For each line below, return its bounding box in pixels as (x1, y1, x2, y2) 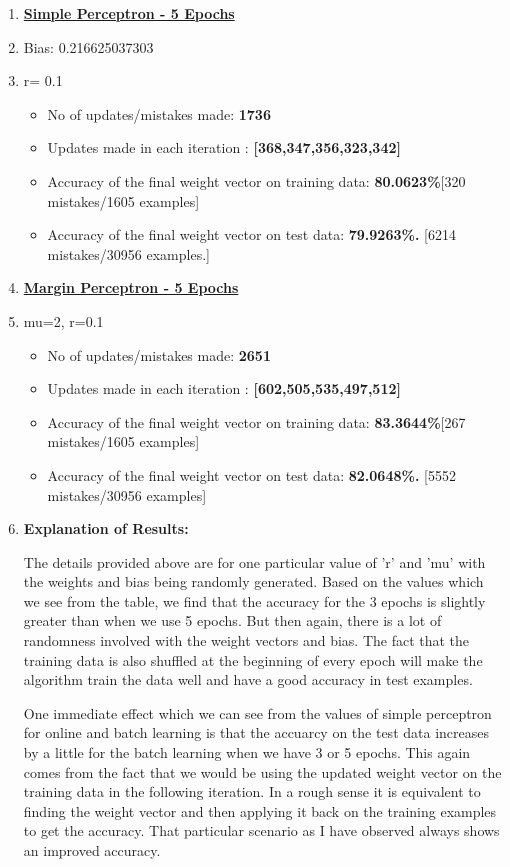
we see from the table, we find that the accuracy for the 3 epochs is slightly (23, 590, 486, 611)
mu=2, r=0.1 (23, 310, 104, 331)
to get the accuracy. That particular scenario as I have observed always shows (23, 820, 500, 841)
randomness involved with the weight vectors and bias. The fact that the (23, 630, 470, 651)
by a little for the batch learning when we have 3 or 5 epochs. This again (23, 742, 471, 763)
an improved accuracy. (23, 840, 161, 860)
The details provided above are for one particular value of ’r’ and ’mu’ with (23, 551, 486, 572)
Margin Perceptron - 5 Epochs (23, 277, 239, 298)
